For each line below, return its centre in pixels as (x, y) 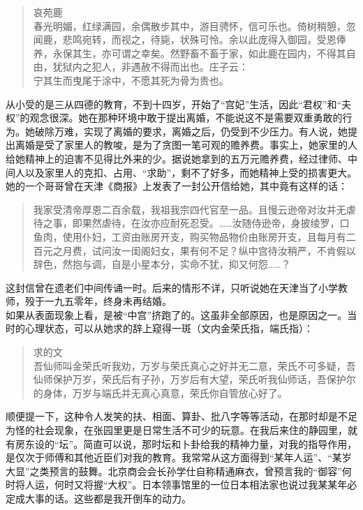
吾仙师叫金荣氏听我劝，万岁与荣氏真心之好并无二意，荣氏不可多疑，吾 (194, 365)
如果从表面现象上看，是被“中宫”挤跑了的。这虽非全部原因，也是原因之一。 (177, 314)
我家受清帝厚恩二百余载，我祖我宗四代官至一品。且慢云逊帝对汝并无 (190, 209)
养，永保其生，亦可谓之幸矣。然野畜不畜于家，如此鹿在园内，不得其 (190, 53)
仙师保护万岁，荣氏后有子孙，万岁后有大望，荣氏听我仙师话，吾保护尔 (194, 379)
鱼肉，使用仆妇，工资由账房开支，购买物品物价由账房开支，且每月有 (190, 236)
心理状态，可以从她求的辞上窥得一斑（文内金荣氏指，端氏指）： (169, 328)
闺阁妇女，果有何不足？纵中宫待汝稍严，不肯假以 (243, 250)
